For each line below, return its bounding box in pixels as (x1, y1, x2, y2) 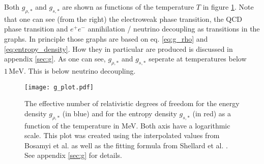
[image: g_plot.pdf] (24, 83, 94, 91)
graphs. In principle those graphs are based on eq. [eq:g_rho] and (4, 33, 208, 44)
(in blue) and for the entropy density (62, 108, 177, 118)
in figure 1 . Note (202, 2, 254, 12)
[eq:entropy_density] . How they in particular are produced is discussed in (4, 43, 233, 54)
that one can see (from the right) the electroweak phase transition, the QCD (4, 13, 242, 24)
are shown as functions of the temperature (62, 2, 194, 12)
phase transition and (4, 23, 68, 34)
